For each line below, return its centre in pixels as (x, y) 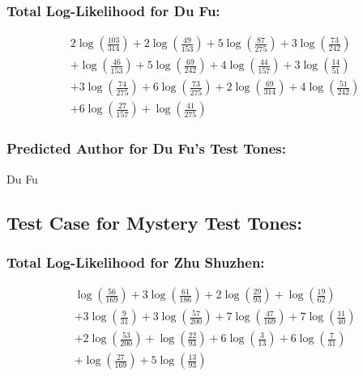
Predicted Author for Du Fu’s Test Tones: (146, 148)
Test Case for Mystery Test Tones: (154, 222)
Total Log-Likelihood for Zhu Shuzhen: (136, 262)
